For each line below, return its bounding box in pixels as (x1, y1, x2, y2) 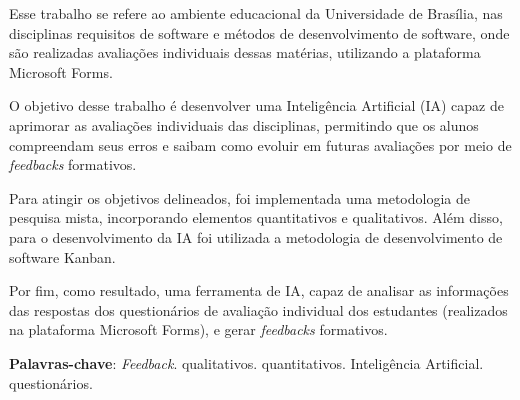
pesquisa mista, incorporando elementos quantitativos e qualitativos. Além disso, (9, 207, 503, 228)
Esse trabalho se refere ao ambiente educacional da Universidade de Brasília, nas (9, 3, 503, 23)
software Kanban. (9, 246, 116, 267)
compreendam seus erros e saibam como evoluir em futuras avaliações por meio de (9, 134, 512, 155)
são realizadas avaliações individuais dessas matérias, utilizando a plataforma (9, 42, 481, 63)
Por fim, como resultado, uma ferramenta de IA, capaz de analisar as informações (9, 280, 509, 301)
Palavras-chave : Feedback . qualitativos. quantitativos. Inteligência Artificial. (9, 352, 484, 373)
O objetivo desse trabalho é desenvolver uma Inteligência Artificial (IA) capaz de (9, 95, 504, 116)
